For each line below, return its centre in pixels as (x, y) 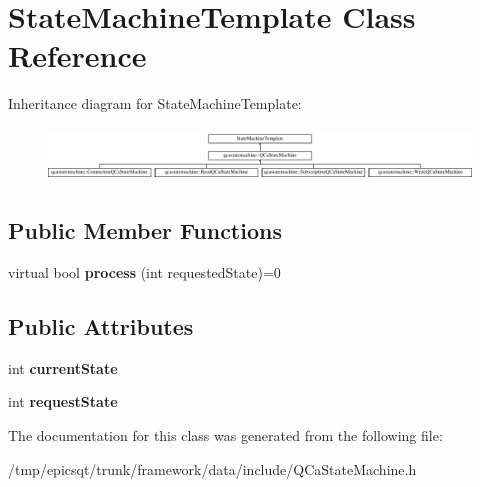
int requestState (63, 401)
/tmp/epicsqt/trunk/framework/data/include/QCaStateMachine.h (212, 468)
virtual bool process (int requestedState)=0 (144, 272)
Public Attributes (101, 326)
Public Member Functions (145, 230)
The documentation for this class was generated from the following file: (225, 435)
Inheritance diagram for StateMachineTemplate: (155, 103)
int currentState (63, 367)
